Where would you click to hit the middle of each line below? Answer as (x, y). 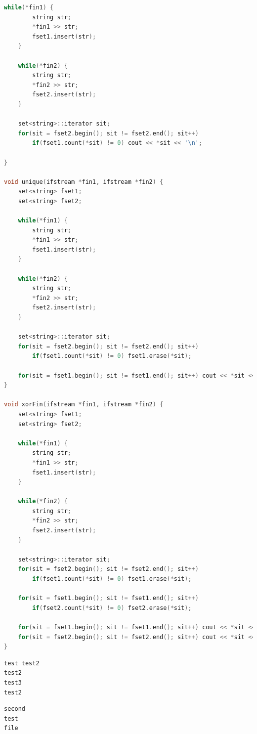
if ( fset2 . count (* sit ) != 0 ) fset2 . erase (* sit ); (112, 608)
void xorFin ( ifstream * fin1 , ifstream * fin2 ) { (84, 405)
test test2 (22, 663)
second (15, 709)
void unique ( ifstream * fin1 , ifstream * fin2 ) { (84, 182)
